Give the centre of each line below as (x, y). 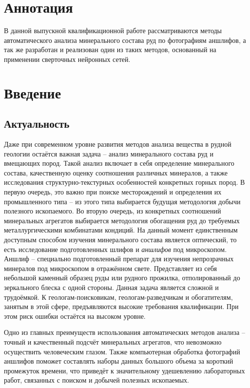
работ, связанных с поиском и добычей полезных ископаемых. (96, 380)
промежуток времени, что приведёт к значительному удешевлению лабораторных (125, 370)
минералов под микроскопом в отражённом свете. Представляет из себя (110, 268)
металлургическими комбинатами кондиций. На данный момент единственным (121, 230)
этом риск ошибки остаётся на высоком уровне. (75, 316)
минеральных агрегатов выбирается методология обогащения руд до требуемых (122, 220)
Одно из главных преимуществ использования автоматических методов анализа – (125, 332)
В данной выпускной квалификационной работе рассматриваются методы (113, 30)
